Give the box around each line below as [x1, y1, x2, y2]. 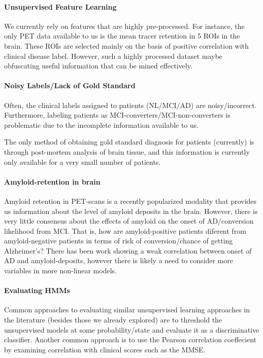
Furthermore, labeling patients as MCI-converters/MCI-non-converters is [4, 110, 231, 120]
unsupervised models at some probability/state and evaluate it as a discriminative [4, 324, 259, 335]
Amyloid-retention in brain [4, 176, 101, 187]
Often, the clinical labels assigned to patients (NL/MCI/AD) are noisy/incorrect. [4, 99, 257, 110]
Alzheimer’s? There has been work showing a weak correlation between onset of [4, 245, 252, 256]
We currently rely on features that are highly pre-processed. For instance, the [4, 20, 245, 31]
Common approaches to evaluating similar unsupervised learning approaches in [4, 304, 250, 315]
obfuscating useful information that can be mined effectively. [4, 60, 192, 71]
